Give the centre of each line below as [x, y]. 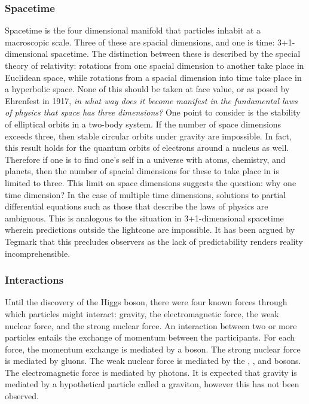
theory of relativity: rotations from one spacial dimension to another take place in [154, 65]
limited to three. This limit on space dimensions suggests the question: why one [151, 182]
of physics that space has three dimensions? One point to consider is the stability [153, 112]
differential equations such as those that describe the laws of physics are [137, 206]
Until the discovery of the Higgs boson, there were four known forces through [146, 302]
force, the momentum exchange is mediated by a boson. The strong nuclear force [153, 349]
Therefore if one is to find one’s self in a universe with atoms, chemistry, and [145, 159]
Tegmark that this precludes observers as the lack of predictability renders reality [154, 241]
